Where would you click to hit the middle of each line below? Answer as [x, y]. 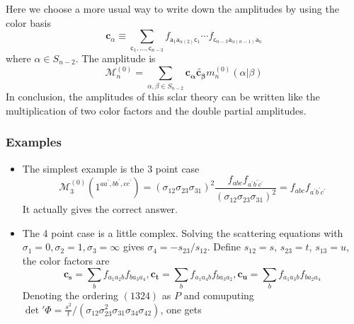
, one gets [181, 309]
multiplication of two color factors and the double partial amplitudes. [156, 110]
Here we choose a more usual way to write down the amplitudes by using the [172, 8]
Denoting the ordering [70, 295]
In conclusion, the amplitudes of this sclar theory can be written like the [163, 97]
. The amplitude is [115, 58]
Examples [34, 142]
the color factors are [66, 260]
